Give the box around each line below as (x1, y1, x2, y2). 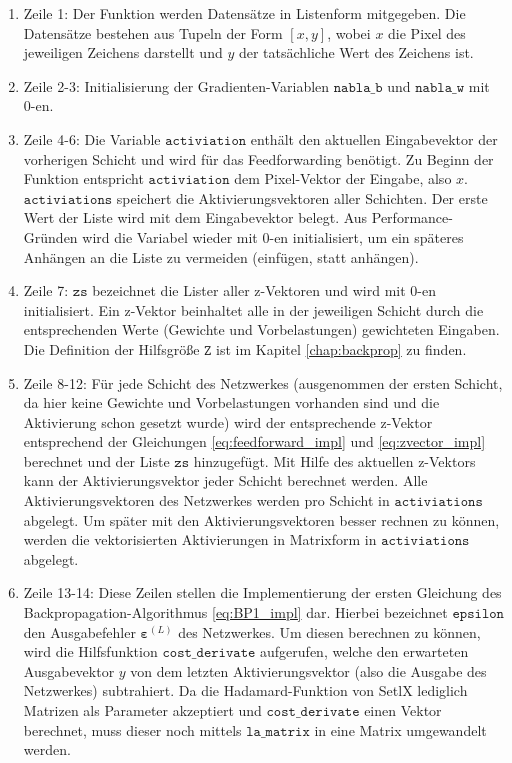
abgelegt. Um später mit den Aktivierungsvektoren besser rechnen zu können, (23, 509, 500, 530)
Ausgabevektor (23, 660, 115, 681)
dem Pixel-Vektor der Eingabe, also (234, 168, 452, 189)
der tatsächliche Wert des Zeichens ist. (238, 42, 474, 63)
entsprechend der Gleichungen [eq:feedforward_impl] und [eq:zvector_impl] (23, 431, 486, 452)
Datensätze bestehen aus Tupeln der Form (23, 22, 283, 43)
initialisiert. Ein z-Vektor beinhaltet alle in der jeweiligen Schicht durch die (23, 299, 484, 320)
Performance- (371, 207, 453, 228)
